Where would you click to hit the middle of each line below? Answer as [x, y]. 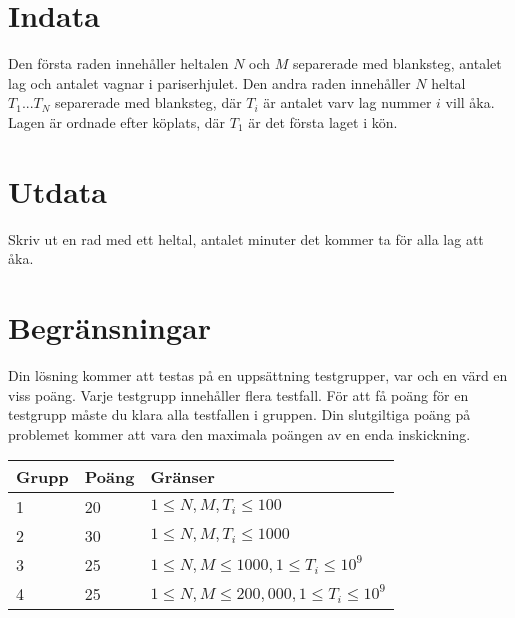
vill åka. [470, 102]
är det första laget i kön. [323, 121]
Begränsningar [110, 327]
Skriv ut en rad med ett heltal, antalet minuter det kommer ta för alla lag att [246, 238]
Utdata [58, 190]
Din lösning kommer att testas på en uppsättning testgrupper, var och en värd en [258, 374]
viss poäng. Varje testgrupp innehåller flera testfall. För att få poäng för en [238, 394]
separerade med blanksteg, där [148, 102]
